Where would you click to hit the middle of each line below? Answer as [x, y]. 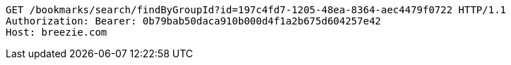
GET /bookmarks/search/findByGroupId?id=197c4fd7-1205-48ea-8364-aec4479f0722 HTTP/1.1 [256, 10]
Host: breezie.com [57, 32]
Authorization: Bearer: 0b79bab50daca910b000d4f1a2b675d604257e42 [194, 21]
